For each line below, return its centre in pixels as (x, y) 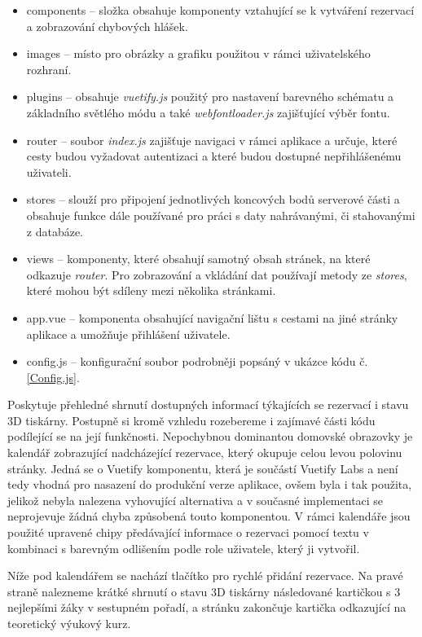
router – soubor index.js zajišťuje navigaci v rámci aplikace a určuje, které (212, 140)
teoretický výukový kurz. (69, 623)
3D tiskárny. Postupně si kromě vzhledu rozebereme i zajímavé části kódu (191, 420)
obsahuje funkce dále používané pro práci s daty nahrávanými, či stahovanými (221, 215)
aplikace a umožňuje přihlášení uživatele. (128, 334)
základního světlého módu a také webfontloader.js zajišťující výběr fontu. (208, 112)
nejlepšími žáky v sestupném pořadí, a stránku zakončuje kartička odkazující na (207, 607)
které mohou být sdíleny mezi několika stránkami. (151, 290)
